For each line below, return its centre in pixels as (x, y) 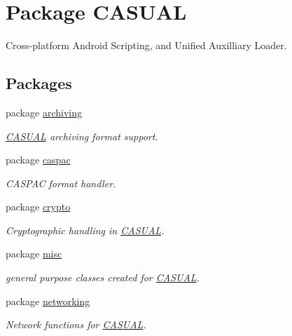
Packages (39, 83)
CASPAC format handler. (61, 183)
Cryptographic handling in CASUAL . (85, 230)
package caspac (38, 160)
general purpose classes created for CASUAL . (103, 277)
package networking (48, 301)
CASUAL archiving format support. (82, 136)
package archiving (44, 112)
